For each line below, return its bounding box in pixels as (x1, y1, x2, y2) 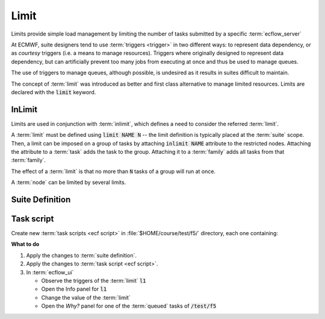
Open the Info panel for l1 (41, 285, 107, 292)
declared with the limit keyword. (11, 88, 96, 96)
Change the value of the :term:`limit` (41, 294, 131, 301)
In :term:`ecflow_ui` (26, 268, 74, 276)
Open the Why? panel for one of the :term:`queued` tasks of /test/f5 (41, 302, 217, 310)
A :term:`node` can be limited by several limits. (11, 178, 126, 186)
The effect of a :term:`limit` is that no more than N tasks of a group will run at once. (11, 168, 216, 175)
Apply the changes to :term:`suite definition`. (26, 251, 137, 259)
